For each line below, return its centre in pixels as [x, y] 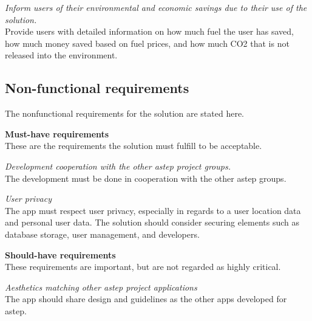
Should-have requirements [60, 254]
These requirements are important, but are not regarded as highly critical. [143, 267]
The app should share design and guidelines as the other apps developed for [146, 299]
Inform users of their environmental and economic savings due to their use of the [156, 7]
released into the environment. [61, 55]
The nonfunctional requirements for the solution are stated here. [125, 113]
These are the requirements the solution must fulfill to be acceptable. [134, 146]
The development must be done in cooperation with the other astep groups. [146, 178]
